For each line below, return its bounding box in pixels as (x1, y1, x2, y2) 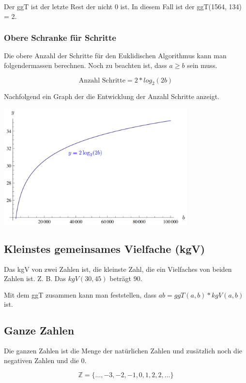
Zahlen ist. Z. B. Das (4, 273, 66, 283)
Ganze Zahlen (4, 323, 75, 338)
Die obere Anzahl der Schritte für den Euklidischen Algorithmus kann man (4, 50, 227, 61)
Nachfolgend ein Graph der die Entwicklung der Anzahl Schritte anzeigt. (4, 91, 219, 101)
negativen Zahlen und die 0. (4, 355, 87, 365)
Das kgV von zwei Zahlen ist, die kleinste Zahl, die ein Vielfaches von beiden (4, 264, 232, 274)
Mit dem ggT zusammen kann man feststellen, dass (4, 289, 156, 300)
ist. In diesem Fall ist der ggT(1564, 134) (120, 1, 242, 11)
